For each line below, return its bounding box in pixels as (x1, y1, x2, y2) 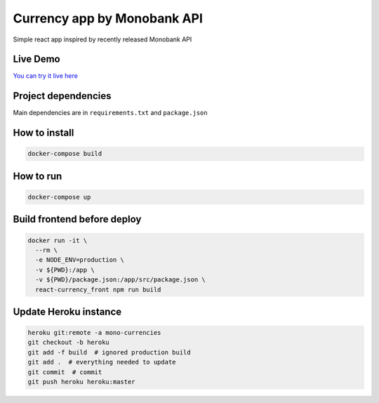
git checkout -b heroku (27, 338, 110, 347)
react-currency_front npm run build (35, 285, 161, 293)
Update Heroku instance (13, 305, 122, 317)
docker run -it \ (27, 236, 88, 244)
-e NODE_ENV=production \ (35, 256, 124, 264)
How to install (13, 127, 74, 139)
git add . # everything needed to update (27, 358, 176, 366)
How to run (13, 170, 62, 182)
